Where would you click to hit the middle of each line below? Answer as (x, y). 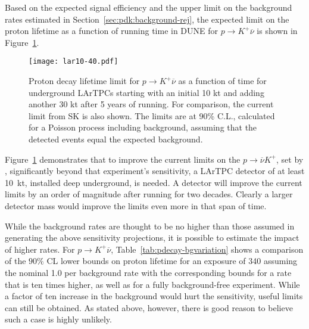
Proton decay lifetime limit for (84, 81)
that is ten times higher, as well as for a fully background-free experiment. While (152, 284)
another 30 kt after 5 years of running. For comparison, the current (151, 104)
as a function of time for (222, 81)
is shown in (277, 31)
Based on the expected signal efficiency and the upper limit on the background (149, 7)
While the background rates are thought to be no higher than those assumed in (150, 226)
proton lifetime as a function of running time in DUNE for (112, 31)
